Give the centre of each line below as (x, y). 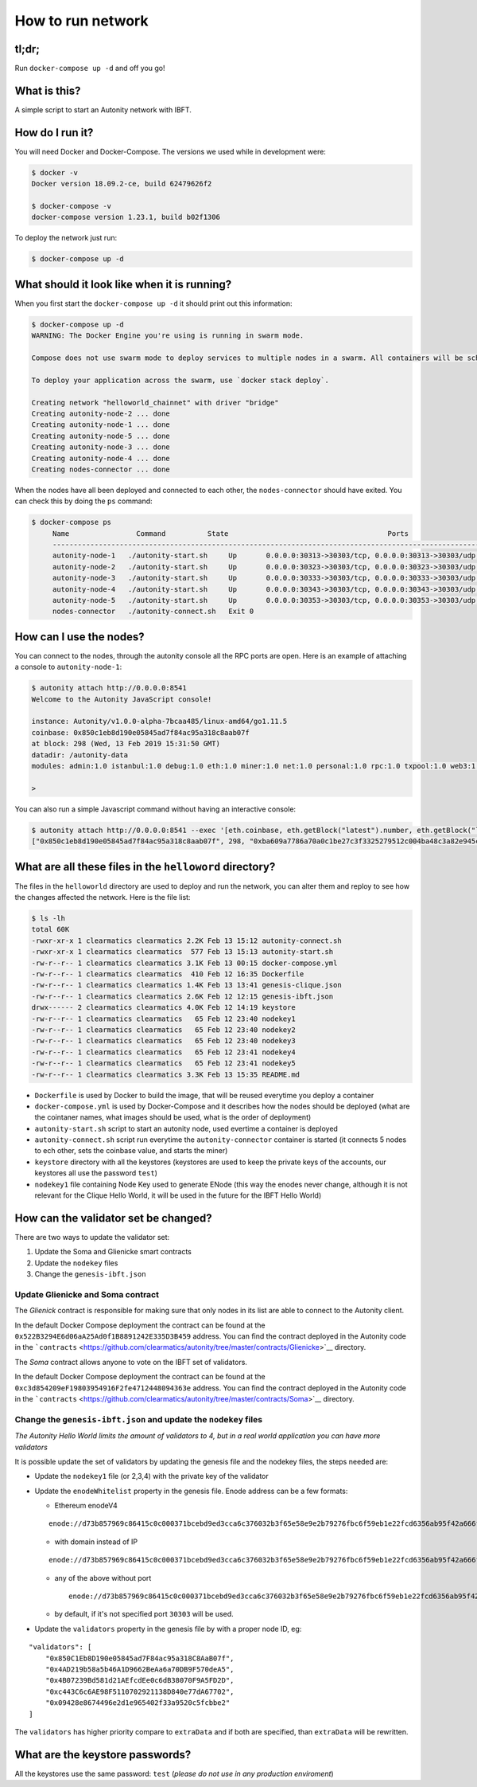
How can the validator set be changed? (113, 1218)
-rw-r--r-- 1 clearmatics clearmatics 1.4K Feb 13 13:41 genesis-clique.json (186, 985)
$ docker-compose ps (71, 522)
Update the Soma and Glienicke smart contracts (113, 1252)
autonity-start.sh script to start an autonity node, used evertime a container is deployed (186, 1128)
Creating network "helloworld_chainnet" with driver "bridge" (155, 403)
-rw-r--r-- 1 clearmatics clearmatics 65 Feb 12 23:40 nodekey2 (163, 1030)
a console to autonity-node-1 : (68, 667)
